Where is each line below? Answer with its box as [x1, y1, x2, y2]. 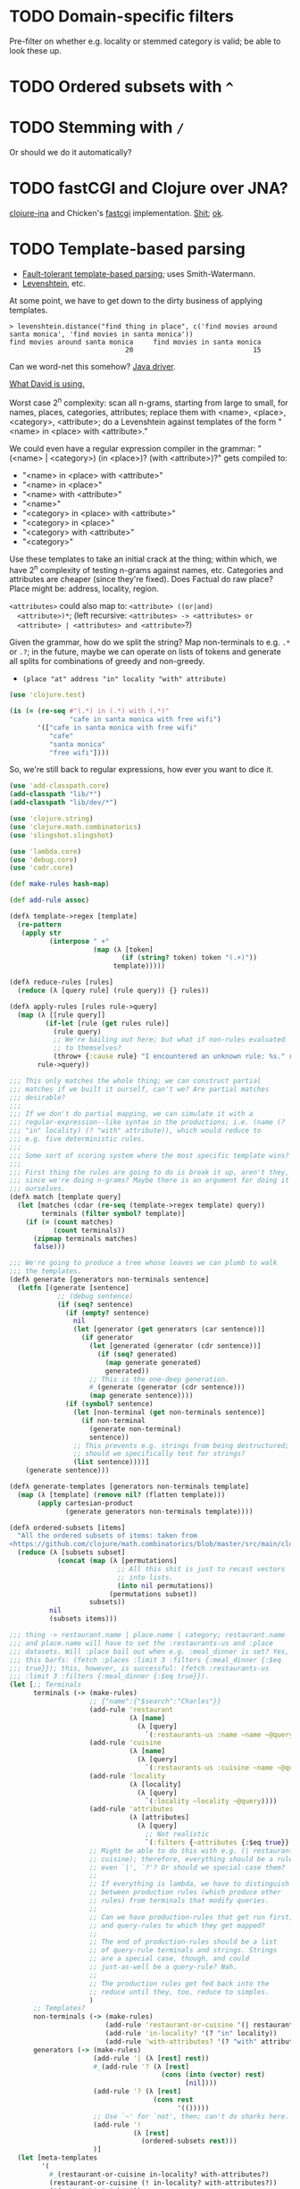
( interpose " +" [48, 936, 110, 945]
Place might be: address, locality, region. [9, 583, 159, 595]
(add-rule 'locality [88, 1771, 166, 1780]
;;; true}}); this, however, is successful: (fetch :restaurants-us [9, 1663, 270, 1673]
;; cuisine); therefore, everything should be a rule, [88, 1854, 297, 1863]
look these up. [9, 45, 62, 55]
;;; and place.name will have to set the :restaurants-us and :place [9, 1638, 274, 1648]
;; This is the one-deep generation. [88, 1375, 229, 1384]
